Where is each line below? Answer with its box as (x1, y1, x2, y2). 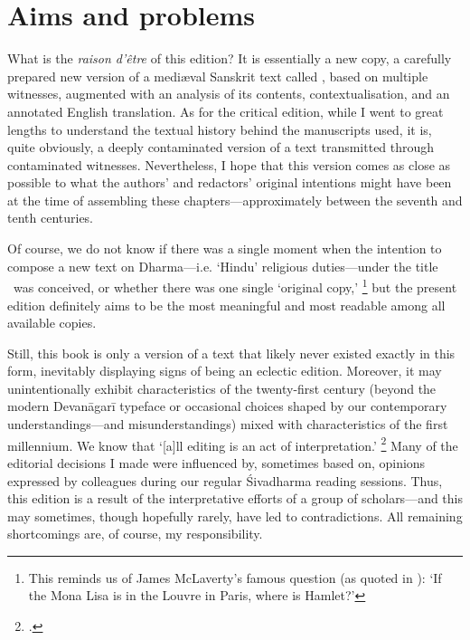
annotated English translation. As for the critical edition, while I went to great (7, 101, 444, 120)
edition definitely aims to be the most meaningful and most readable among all (7, 295, 446, 314)
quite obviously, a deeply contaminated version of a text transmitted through (7, 138, 435, 157)
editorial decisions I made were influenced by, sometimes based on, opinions (7, 453, 426, 472)
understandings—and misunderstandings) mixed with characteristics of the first (7, 415, 448, 434)
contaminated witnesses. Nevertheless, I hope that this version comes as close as (7, 155, 451, 174)
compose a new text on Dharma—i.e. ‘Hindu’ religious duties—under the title (7, 256, 438, 275)
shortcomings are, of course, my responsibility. (7, 524, 263, 543)
